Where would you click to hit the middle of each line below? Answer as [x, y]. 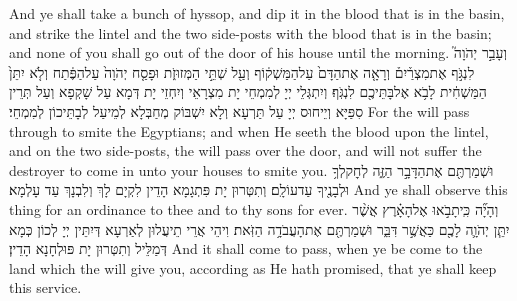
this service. [45, 287]
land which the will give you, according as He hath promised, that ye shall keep [253, 267]
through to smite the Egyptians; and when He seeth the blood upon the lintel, [249, 130]
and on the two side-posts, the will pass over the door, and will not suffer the [245, 150]
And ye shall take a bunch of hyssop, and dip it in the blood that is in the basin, [257, 13]
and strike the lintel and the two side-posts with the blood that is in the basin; [250, 32]
